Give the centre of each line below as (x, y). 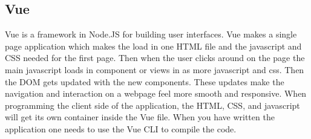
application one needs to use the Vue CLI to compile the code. (121, 128)
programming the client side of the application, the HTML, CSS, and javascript (152, 105)
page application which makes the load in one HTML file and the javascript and (153, 46)
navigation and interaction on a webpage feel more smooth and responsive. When (156, 93)
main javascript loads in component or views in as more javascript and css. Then (155, 69)
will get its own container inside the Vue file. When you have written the (140, 117)
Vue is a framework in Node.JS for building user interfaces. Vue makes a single (151, 34)
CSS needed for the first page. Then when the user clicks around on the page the (155, 58)
